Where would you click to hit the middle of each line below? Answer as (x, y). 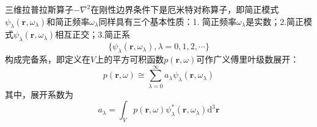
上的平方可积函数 (130, 59)
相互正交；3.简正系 (93, 34)
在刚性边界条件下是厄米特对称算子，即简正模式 (185, 9)
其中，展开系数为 (39, 94)
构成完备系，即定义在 (48, 59)
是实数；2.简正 (275, 21)
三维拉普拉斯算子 (39, 9)
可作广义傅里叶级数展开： (248, 59)
